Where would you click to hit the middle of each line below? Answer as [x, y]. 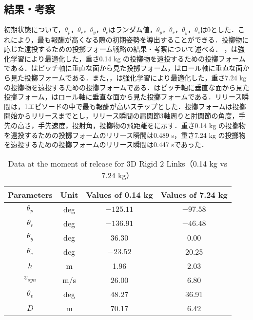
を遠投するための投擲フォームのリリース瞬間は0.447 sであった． [106, 144]
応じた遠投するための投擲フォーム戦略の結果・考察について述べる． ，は [121, 49]
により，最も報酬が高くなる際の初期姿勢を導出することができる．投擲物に [130, 39]
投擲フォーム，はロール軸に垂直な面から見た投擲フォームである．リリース [123, 97]
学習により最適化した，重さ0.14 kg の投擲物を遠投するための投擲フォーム [128, 58]
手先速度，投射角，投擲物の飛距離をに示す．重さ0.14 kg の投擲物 [142, 125]
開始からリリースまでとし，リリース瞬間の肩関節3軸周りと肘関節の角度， [121, 116]
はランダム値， [132, 29]
